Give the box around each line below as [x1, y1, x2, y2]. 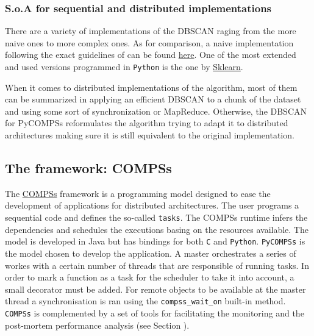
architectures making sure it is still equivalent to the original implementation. [5, 129, 294, 141]
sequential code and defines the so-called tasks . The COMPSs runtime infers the [5, 211, 308, 224]
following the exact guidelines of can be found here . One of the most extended [5, 48, 296, 61]
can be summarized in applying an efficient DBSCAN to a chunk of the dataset [5, 93, 301, 105]
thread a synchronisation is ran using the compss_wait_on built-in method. [5, 295, 286, 307]
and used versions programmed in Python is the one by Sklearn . [5, 60, 243, 73]
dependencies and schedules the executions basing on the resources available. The [5, 223, 309, 235]
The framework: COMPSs [5, 159, 172, 177]
